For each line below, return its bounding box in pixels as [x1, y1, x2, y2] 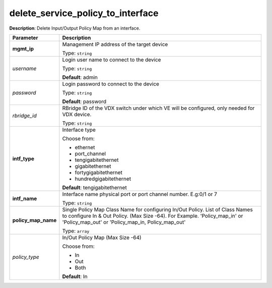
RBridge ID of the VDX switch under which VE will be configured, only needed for [62, 105, 255, 112]
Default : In [62, 273, 88, 280]
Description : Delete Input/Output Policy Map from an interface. [9, 25, 141, 31]
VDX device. [62, 111, 92, 118]
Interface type [62, 126, 96, 133]
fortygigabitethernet [75, 169, 123, 176]
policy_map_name [12, 217, 57, 224]
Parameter [12, 34, 38, 41]
